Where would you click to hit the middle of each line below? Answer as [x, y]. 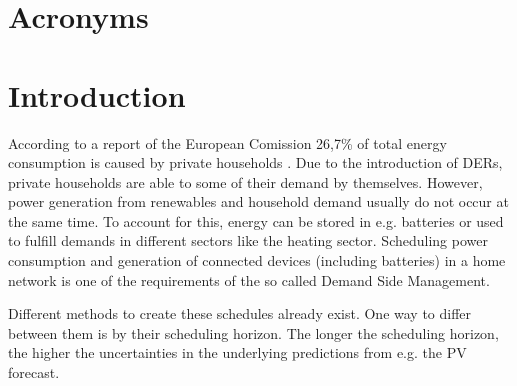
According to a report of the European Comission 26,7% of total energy [227, 142]
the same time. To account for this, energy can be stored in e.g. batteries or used [256, 220]
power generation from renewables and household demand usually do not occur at [258, 201]
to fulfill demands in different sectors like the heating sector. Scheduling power [248, 240]
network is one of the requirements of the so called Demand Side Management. [249, 279]
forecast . [34, 372]
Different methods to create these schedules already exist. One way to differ [240, 313]
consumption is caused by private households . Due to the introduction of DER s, [255, 162]
